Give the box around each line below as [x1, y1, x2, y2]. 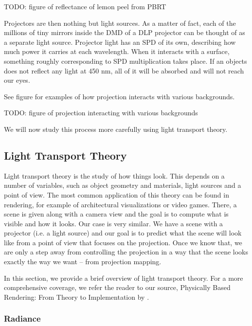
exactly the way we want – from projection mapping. [4, 256, 162, 267]
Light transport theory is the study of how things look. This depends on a [4, 170, 225, 181]
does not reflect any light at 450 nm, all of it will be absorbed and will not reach [4, 65, 244, 75]
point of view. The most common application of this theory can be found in [4, 189, 229, 199]
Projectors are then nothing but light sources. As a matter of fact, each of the [4, 18, 236, 28]
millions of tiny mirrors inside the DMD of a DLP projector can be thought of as [4, 27, 245, 37]
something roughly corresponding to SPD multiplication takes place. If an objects [4, 55, 247, 66]
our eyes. [4, 75, 30, 85]
